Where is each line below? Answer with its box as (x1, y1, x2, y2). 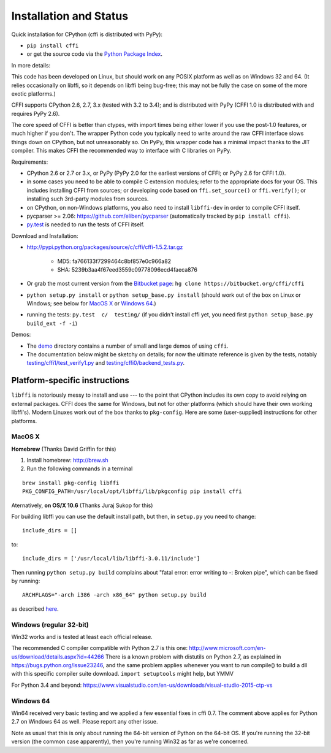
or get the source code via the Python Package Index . (26, 50, 162, 58)
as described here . (11, 605, 59, 613)
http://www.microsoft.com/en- (189, 644, 266, 652)
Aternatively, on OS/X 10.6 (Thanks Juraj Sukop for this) (11, 502, 153, 509)
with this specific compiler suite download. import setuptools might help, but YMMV (11, 670, 234, 678)
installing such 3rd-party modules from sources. (26, 195, 149, 202)
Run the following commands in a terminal (26, 465, 133, 472)
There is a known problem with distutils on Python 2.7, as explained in (105, 653, 281, 660)
